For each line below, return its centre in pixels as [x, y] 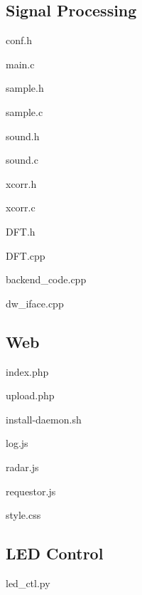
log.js [17, 443]
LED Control [55, 553]
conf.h [19, 40]
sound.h [23, 136]
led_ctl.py [28, 583]
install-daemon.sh [44, 419]
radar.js [22, 467]
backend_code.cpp [46, 279]
